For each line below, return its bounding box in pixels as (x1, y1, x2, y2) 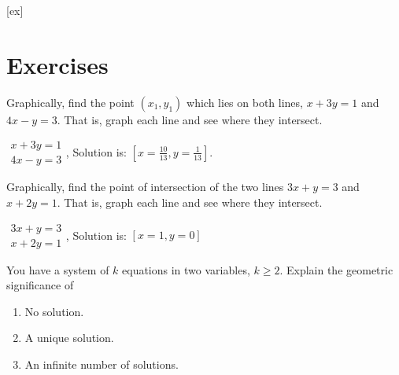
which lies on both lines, (187, 94, 303, 110)
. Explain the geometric (279, 261, 393, 278)
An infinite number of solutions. (24, 356, 179, 372)
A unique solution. (24, 329, 114, 346)
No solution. (24, 303, 84, 319)
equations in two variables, (122, 261, 250, 278)
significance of (6, 277, 74, 293)
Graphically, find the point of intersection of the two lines (6, 178, 284, 195)
